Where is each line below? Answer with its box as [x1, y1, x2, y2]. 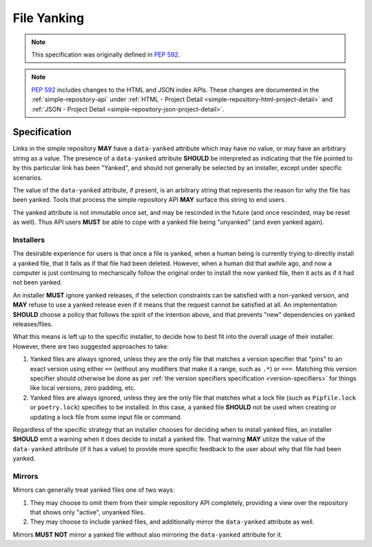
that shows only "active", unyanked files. [30, 508, 145, 517]
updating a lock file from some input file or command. [30, 413, 183, 421]
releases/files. [12, 320, 53, 329]
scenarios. [12, 173, 43, 182]
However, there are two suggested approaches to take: [12, 342, 169, 351]
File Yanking [12, 10, 85, 25]
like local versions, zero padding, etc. [30, 384, 136, 392]
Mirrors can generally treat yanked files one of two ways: [12, 486, 175, 494]
